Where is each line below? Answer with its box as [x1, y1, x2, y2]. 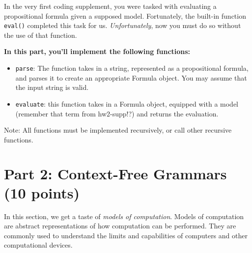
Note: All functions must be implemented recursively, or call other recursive [4, 125, 232, 135]
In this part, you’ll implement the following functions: [4, 46, 191, 56]
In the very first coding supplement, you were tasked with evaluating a [4, 1, 217, 11]
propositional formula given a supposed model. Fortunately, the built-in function [4, 10, 246, 21]
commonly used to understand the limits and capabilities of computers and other [4, 230, 248, 240]
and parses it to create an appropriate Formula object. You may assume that [15, 72, 247, 83]
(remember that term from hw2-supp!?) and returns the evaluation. [15, 108, 219, 118]
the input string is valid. [15, 82, 89, 92]
